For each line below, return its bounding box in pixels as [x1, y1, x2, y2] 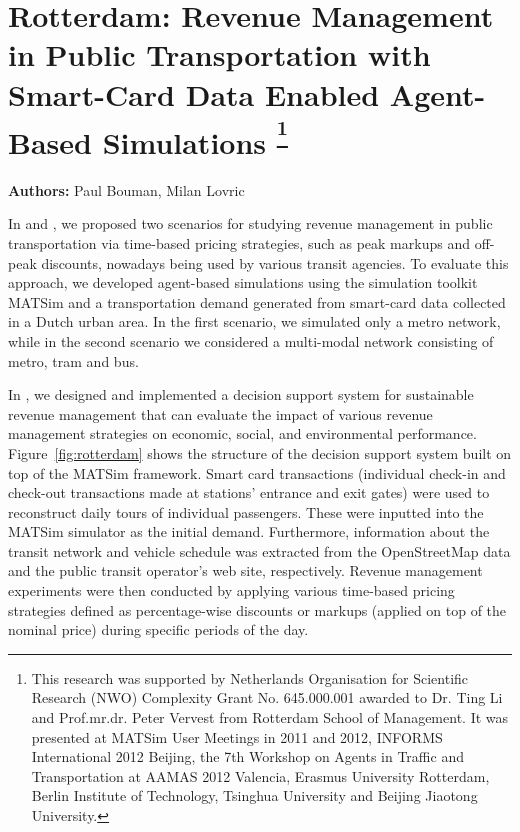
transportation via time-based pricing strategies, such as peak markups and [8, 232, 470, 253]
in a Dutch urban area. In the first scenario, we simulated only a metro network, [8, 311, 501, 332]
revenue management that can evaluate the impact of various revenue [8, 403, 433, 424]
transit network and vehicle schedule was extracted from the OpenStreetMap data [8, 540, 511, 561]
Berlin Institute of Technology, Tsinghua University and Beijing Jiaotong [31, 785, 478, 806]
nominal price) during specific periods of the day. [8, 619, 309, 640]
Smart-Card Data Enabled [8, 73, 380, 114]
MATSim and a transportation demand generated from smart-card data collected [8, 291, 506, 312]
